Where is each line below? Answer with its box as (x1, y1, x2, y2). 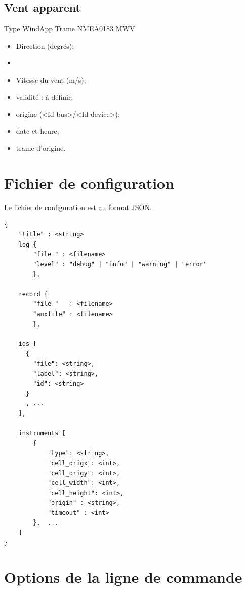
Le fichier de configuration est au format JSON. (4, 202, 152, 213)
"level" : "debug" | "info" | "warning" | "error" (33, 261, 207, 268)
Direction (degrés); (16, 40, 74, 51)
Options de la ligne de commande (4, 567, 242, 587)
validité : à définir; (16, 91, 73, 102)
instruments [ (18, 430, 66, 437)
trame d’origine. (16, 143, 66, 153)
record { (18, 290, 48, 298)
